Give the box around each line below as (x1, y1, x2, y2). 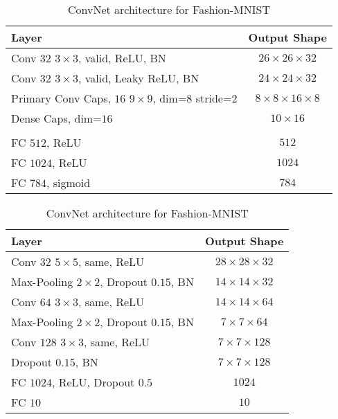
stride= (195, 90, 232, 106)
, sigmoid (46, 175, 91, 190)
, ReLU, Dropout (51, 374, 135, 390)
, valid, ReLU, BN (78, 50, 166, 66)
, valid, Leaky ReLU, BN (78, 70, 199, 86)
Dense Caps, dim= (11, 110, 102, 126)
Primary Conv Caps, (11, 90, 111, 106)
